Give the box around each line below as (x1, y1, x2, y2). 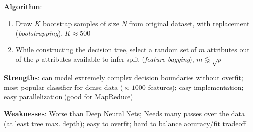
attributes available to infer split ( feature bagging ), (41, 54, 194, 64)
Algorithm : (4, 1, 42, 11)
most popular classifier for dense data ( (4, 82, 123, 92)
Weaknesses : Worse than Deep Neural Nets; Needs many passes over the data (4, 108, 245, 118)
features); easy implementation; (148, 82, 244, 92)
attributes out (207, 44, 250, 54)
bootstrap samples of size (42, 18, 119, 28)
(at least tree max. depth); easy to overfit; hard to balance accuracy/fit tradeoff (4, 118, 246, 128)
